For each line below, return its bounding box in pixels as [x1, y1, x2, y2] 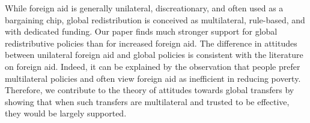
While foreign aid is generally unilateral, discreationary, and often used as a [5, 2, 284, 14]
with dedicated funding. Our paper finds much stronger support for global [5, 25, 278, 38]
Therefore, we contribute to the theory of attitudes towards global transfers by [5, 84, 294, 96]
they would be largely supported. [5, 107, 127, 119]
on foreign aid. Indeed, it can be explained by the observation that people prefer [5, 60, 300, 72]
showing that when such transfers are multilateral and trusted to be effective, [5, 95, 290, 107]
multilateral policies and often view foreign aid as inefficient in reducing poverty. [5, 72, 301, 84]
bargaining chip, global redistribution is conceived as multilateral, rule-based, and [5, 13, 305, 26]
